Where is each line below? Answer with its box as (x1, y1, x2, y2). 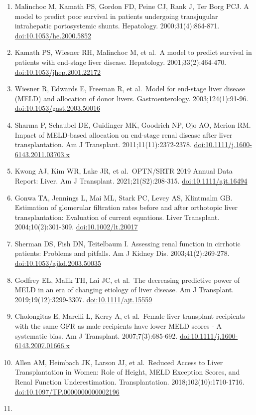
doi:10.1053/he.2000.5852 (14, 30, 92, 40)
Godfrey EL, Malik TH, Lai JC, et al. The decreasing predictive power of (14, 274, 240, 285)
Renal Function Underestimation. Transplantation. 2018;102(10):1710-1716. (14, 377, 245, 387)
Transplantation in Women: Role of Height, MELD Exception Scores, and (14, 367, 240, 377)
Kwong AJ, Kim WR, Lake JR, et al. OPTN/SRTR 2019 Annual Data (14, 166, 233, 176)
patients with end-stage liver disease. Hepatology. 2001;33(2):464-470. (14, 56, 227, 67)
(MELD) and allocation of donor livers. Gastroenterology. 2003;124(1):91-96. (14, 93, 249, 103)
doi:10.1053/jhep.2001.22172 (14, 66, 101, 77)
